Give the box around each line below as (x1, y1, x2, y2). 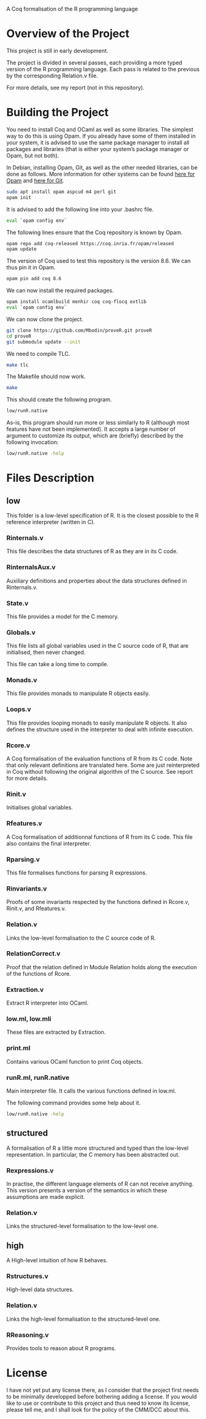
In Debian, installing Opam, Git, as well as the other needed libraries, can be (6, 163, 198, 171)
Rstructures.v (6, 1272, 48, 1281)
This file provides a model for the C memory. (6, 613, 120, 620)
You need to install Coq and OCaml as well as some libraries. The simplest (6, 125, 194, 133)
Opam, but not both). (6, 152, 59, 159)
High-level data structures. (6, 1286, 74, 1293)
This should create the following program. (6, 396, 112, 403)
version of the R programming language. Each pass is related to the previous (6, 65, 200, 73)
